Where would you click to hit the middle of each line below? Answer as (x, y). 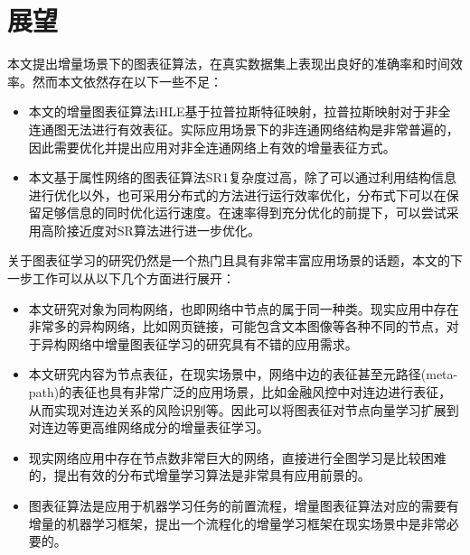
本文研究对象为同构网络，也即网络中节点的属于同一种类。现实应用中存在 (244, 308)
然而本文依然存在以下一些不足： (127, 81)
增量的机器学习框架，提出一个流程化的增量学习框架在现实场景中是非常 (237, 523)
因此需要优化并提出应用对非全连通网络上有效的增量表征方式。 (212, 147)
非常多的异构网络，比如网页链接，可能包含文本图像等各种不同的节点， (237, 326)
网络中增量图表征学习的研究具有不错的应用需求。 (212, 343)
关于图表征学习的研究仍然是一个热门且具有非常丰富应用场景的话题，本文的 (229, 260)
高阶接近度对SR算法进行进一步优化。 (150, 230)
